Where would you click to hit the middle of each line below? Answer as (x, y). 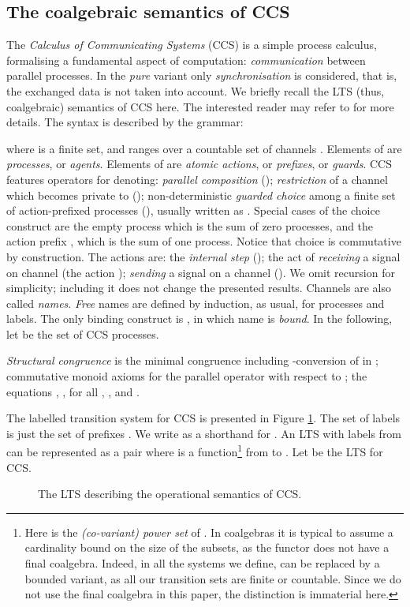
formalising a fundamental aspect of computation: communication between (186, 60)
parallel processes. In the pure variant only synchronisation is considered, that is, (202, 75)
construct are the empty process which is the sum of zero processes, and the (190, 225)
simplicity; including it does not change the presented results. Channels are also (199, 288)
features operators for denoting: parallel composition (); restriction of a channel (197, 179)
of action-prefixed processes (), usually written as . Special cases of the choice (193, 210)
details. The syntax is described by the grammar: (125, 122)
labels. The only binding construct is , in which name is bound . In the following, (199, 318)
